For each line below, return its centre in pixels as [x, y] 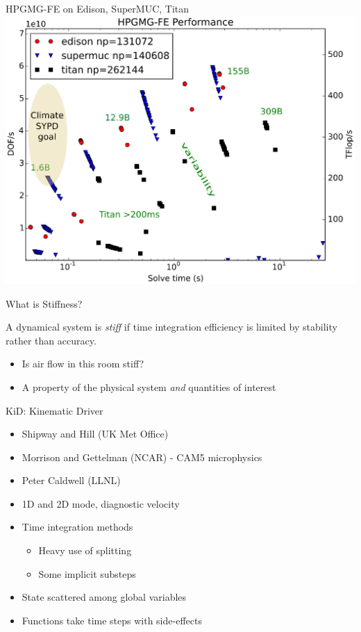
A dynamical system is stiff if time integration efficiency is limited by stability [171, 327]
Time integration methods [77, 527]
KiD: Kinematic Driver [54, 410]
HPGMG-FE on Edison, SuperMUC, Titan [98, 8]
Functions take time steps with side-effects [112, 620]
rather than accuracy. [51, 340]
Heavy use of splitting [85, 550]
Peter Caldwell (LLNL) [71, 480]
